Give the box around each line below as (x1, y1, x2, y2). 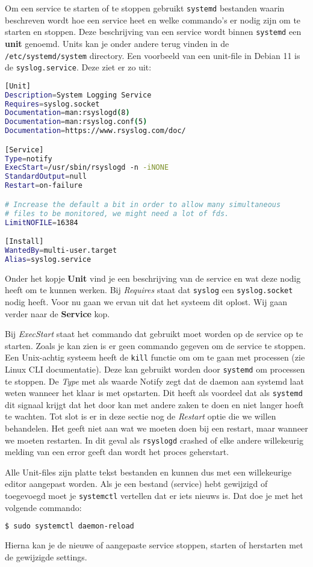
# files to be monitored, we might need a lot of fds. (5, 209, 229, 218)
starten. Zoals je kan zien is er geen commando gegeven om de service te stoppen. (5, 339, 306, 352)
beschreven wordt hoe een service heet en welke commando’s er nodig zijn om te (5, 13, 301, 26)
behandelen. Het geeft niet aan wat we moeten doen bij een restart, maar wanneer (5, 422, 308, 435)
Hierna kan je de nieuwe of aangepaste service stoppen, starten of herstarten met (5, 539, 303, 551)
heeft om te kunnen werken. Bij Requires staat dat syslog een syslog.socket (5, 283, 293, 296)
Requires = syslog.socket (5, 99, 100, 108)
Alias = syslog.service (5, 255, 91, 264)
